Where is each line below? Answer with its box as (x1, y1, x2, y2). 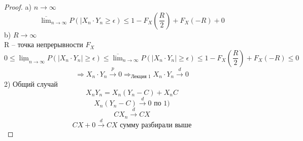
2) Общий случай (4, 79, 58, 89)
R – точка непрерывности (4, 39, 83, 50)
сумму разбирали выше (120, 122, 192, 129)
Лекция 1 (131, 74, 151, 80)
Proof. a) (4, 2, 31, 12)
